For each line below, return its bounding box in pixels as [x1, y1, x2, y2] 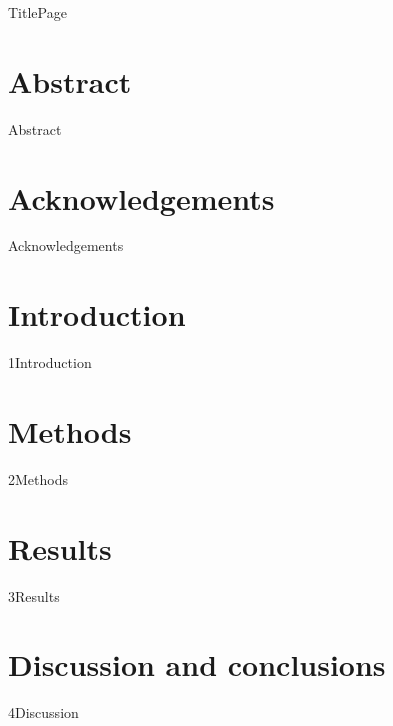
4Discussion [8, 702, 79, 723]
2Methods [8, 468, 68, 489]
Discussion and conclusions [8, 644, 386, 685]
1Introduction [8, 352, 92, 373]
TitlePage [8, 2, 67, 22]
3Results [8, 585, 60, 606]
